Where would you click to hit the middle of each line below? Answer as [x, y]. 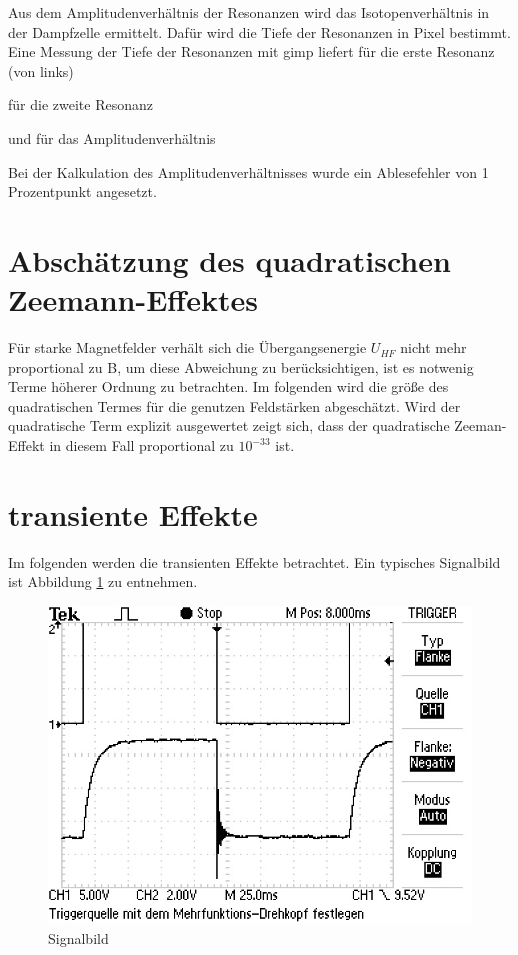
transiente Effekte [133, 513]
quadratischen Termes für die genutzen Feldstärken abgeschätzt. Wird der [234, 405]
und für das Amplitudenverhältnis [112, 137]
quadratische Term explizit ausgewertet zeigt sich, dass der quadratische [229, 425]
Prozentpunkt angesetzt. [82, 191]
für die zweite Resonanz [80, 104]
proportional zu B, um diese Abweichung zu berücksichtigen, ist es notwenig [241, 366]
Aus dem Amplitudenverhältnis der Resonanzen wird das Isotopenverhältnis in [249, 12]
